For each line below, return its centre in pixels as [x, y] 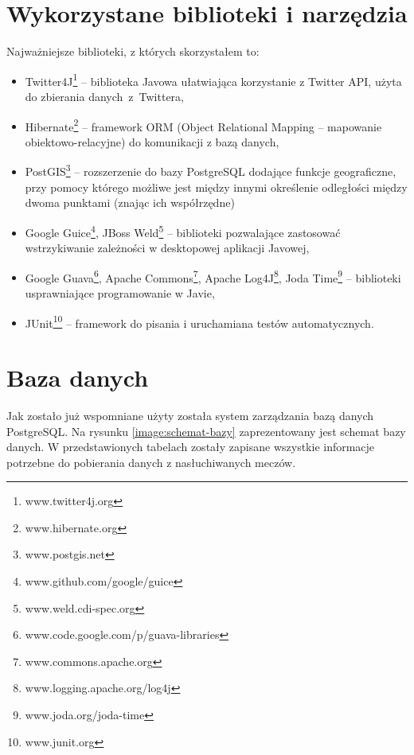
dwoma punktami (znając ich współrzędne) [130, 202]
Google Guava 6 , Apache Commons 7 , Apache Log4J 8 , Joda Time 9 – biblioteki [213, 276]
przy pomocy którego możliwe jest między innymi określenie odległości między [216, 187]
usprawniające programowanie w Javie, [120, 292]
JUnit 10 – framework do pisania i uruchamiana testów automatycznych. [199, 321]
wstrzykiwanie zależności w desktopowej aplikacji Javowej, [167, 248]
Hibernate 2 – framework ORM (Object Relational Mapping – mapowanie [203, 125]
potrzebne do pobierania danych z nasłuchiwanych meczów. [151, 462]
